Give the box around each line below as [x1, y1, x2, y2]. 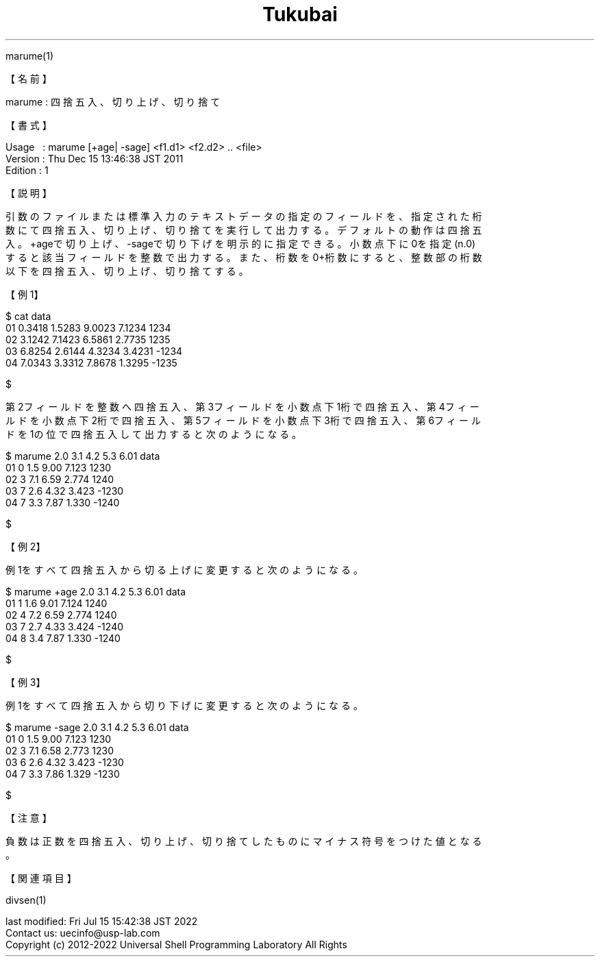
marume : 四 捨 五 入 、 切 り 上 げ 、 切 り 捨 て [5, 95, 221, 108]
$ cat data [5, 310, 51, 322]
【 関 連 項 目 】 [5, 872, 77, 884]
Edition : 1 [5, 164, 49, 176]
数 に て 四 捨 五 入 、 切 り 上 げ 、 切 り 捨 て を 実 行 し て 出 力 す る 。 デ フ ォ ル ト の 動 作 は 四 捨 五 [5, 223, 482, 236]
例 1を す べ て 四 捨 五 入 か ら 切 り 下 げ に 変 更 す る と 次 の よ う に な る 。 [5, 699, 363, 711]
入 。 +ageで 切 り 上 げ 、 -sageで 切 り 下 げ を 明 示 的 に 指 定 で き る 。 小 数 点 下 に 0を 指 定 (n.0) [5, 237, 476, 249]
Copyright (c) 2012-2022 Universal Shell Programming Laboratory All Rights [5, 938, 347, 950]
